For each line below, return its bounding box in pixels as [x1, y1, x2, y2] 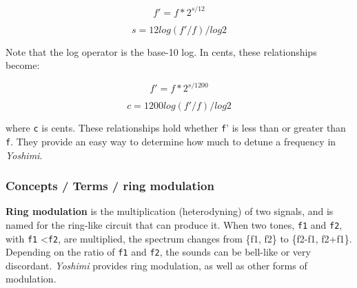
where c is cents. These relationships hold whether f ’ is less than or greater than [6, 121, 346, 135]
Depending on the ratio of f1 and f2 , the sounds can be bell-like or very [6, 245, 311, 259]
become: [6, 58, 40, 72]
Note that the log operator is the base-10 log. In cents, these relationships [6, 44, 317, 59]
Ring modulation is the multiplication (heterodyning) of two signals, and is [6, 204, 334, 218]
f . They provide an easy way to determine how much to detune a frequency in [6, 134, 336, 148]
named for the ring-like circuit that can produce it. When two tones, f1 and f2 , [6, 217, 343, 232]
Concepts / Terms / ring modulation [6, 177, 214, 194]
